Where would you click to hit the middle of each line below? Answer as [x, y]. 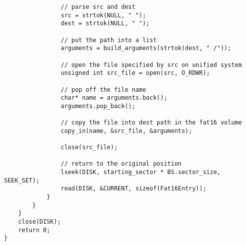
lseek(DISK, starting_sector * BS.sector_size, [141, 172]
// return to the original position [121, 164]
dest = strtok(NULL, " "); [105, 24]
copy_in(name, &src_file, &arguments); [126, 131]
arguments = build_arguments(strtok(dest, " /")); [146, 48]
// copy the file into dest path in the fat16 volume [151, 123]
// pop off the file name [103, 90]
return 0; [34, 230]
